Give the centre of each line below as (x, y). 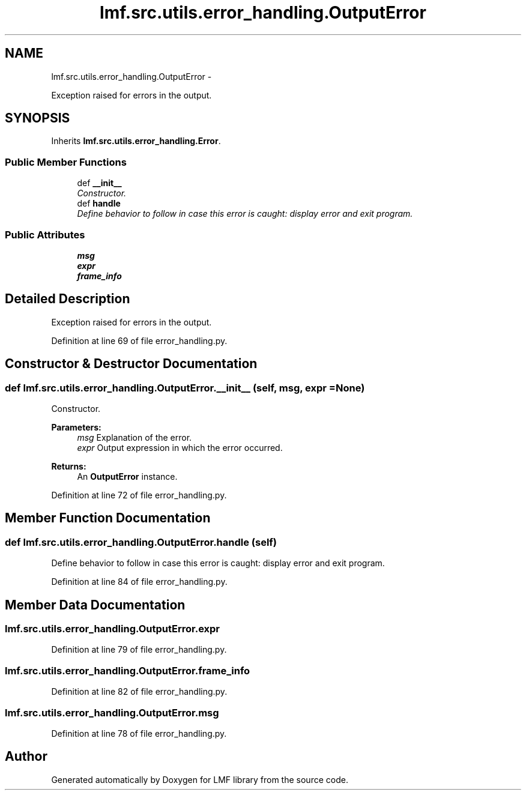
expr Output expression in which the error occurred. (180, 448)
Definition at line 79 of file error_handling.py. (139, 650)
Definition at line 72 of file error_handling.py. (139, 495)
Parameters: (76, 427)
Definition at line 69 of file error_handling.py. (139, 340)
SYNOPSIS (38, 118)
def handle (99, 204)
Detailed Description (68, 299)
